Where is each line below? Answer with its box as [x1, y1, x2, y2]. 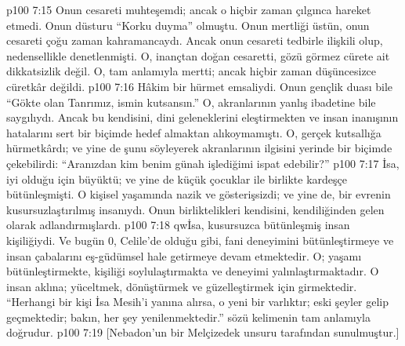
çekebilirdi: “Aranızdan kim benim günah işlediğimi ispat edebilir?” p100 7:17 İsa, [6, 155, 400, 171]
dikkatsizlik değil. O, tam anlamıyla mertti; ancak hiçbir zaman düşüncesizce [6, 63, 377, 79]
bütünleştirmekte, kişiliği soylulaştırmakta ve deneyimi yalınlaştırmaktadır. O [6, 263, 379, 279]
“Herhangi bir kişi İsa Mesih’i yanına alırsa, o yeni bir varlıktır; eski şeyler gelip [6, 293, 389, 310]
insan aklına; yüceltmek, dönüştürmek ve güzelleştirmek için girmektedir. [6, 278, 357, 294]
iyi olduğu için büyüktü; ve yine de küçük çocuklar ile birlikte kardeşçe [6, 170, 348, 187]
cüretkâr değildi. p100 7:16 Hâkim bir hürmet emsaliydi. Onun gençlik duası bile [6, 78, 393, 94]
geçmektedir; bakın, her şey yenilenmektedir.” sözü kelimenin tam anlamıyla [6, 308, 371, 325]
